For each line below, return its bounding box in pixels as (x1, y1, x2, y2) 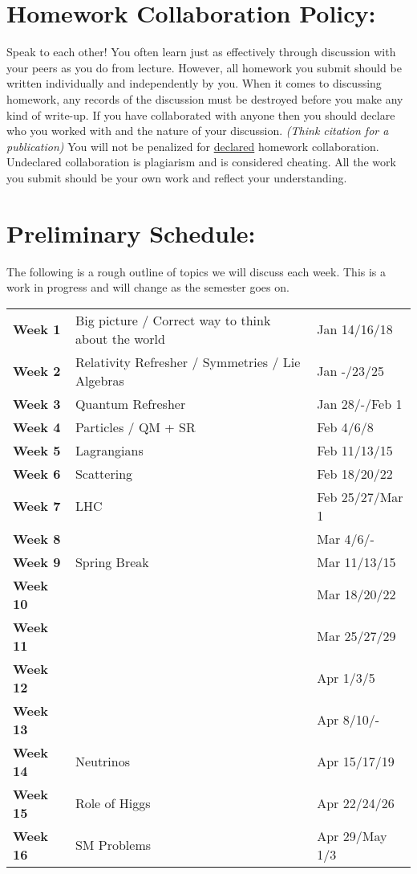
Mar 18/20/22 (317, 585, 396, 604)
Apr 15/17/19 (317, 752, 395, 771)
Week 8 (13, 529, 61, 548)
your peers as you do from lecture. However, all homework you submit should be (6, 59, 402, 76)
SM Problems (75, 835, 152, 855)
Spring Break (75, 552, 149, 571)
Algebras (75, 370, 124, 390)
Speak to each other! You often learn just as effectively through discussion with (6, 43, 396, 60)
